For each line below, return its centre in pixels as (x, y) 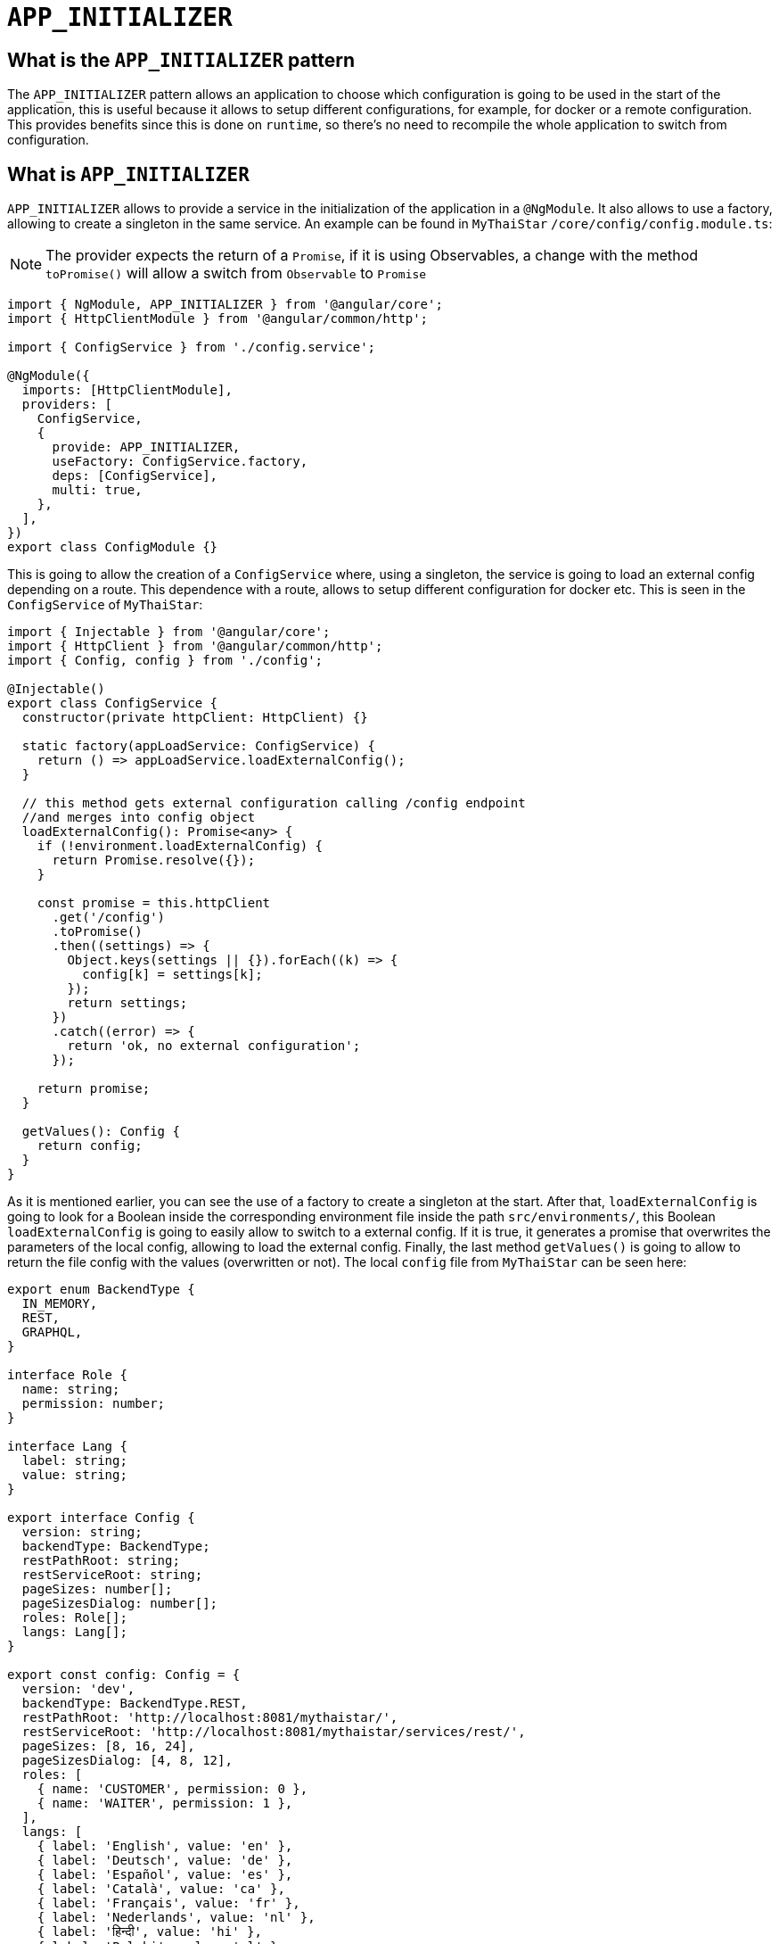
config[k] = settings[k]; (172, 975)
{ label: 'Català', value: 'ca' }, (161, 1889)
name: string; (71, 1390)
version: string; (82, 1532)
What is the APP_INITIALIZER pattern (181, 60)
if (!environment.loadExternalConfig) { (180, 846)
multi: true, (97, 490)
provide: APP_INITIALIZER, (146, 447)
